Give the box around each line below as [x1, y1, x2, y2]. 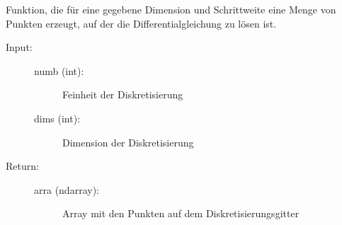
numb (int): [34, 63, 84, 78]
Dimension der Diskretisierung [62, 134, 194, 149]
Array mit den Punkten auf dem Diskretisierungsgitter [62, 206, 300, 221]
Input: [6, 40, 33, 54]
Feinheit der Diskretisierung [62, 87, 183, 102]
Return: [6, 158, 39, 173]
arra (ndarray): [34, 182, 99, 197]
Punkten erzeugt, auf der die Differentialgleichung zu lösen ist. [6, 16, 277, 30]
